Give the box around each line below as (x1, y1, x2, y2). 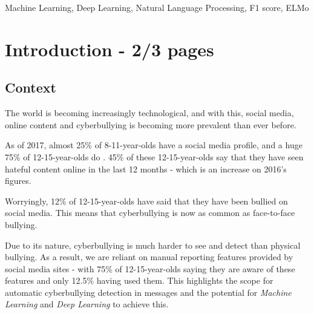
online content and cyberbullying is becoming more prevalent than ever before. (5, 118, 296, 131)
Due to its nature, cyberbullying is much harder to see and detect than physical (5, 238, 301, 251)
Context (5, 78, 56, 97)
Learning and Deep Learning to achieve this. (5, 298, 169, 310)
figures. (5, 174, 31, 187)
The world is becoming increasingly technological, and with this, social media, (5, 106, 294, 119)
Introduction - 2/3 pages (5, 36, 214, 61)
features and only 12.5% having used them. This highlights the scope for (5, 274, 273, 287)
